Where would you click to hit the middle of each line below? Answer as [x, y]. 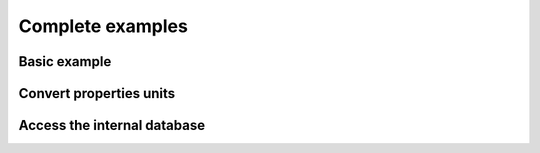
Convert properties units [97, 93]
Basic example [65, 61]
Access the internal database [111, 125]
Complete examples [103, 26]
